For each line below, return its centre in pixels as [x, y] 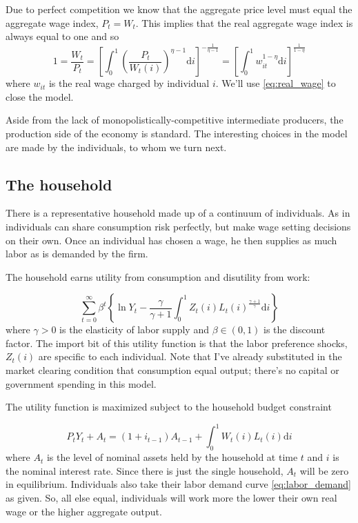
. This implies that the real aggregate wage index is [244, 22]
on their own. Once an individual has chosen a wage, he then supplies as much [171, 240]
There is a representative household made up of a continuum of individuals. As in [178, 213]
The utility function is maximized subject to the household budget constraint [169, 407]
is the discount [295, 329]
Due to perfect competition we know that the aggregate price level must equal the [179, 9]
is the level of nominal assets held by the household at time [172, 457]
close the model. [40, 96]
